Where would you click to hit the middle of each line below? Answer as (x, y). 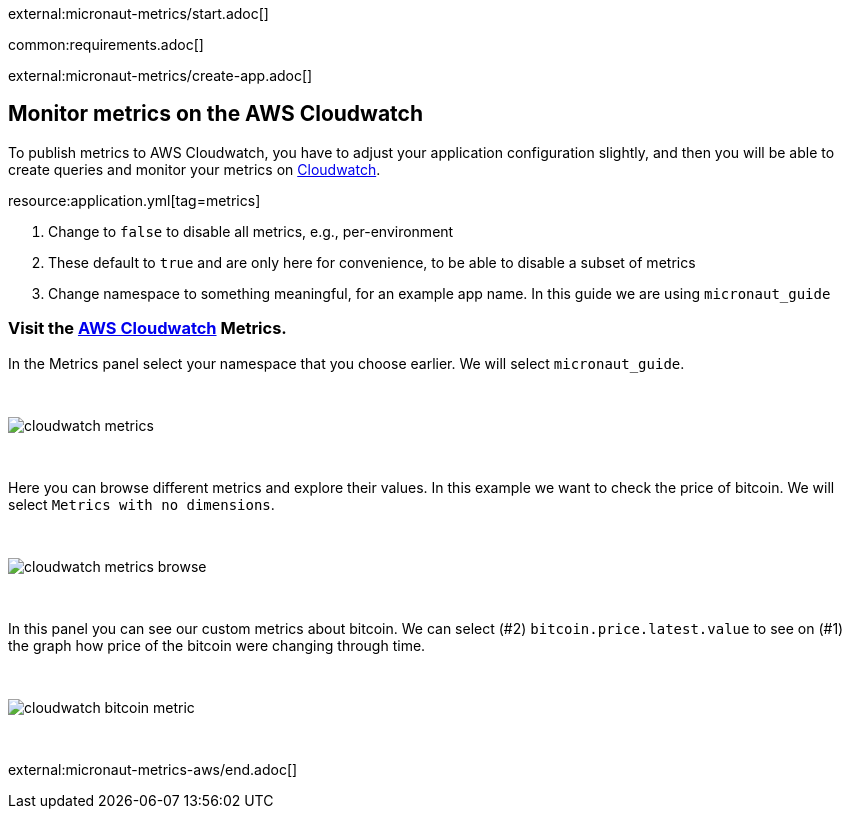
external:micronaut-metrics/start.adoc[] (138, 13)
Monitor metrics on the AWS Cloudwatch (215, 114)
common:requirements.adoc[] (106, 44)
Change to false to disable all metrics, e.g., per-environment (251, 231)
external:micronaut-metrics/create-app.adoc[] (160, 75)
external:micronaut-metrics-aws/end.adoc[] (153, 769)
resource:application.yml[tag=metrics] (134, 200)
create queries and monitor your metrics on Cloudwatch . (194, 169)
